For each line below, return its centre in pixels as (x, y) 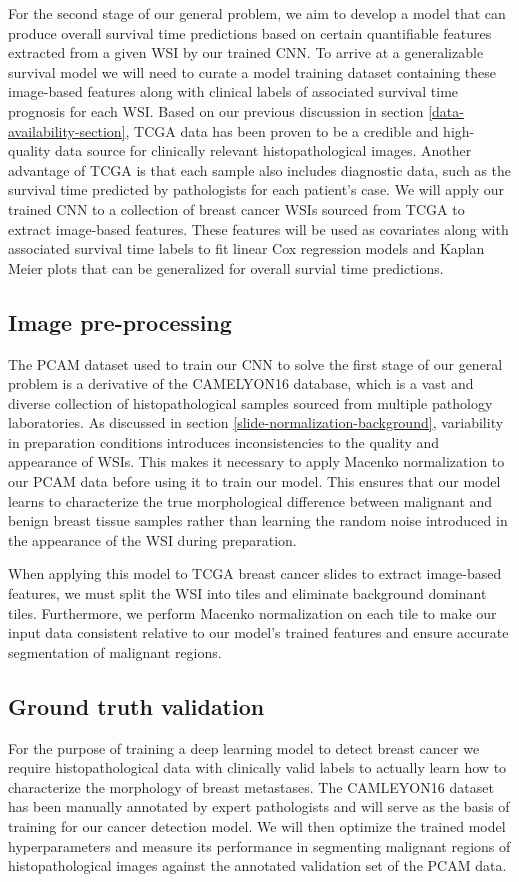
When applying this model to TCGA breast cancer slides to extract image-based (255, 573)
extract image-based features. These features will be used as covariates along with (258, 228)
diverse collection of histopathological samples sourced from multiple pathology (250, 402)
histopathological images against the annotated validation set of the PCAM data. (257, 865)
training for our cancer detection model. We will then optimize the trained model (257, 826)
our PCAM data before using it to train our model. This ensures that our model (254, 481)
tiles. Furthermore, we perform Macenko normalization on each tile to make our (252, 612)
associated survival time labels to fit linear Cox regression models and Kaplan (246, 248)
